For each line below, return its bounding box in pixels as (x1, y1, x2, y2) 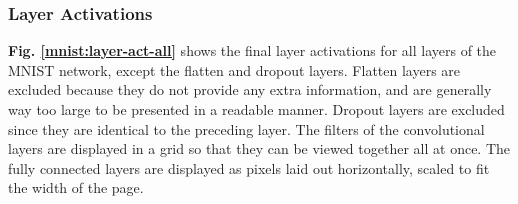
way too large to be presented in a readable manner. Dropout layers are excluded (8, 99, 505, 119)
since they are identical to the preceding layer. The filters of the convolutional (8, 118, 485, 139)
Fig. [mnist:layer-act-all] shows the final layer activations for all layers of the (8, 40, 497, 61)
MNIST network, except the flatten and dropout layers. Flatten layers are (8, 59, 461, 80)
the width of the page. (8, 177, 144, 198)
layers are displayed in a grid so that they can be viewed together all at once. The (8, 138, 511, 159)
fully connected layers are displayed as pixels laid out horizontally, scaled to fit (8, 157, 490, 178)
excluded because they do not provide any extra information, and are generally (8, 79, 492, 100)
